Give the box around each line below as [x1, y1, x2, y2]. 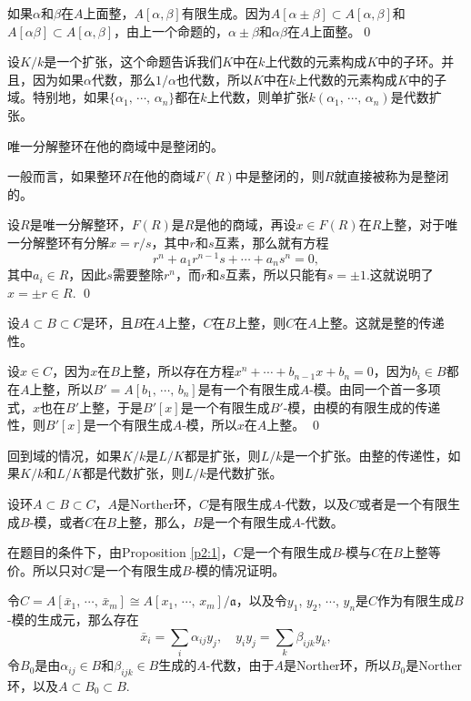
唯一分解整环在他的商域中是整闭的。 [7, 136, 224, 155]
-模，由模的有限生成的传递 [283, 397, 441, 416]
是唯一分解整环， [29, 215, 132, 234]
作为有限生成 [377, 591, 455, 610]
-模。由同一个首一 [309, 380, 416, 399]
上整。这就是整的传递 [316, 313, 445, 332]
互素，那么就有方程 [214, 232, 329, 251]
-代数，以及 [281, 494, 350, 513]
